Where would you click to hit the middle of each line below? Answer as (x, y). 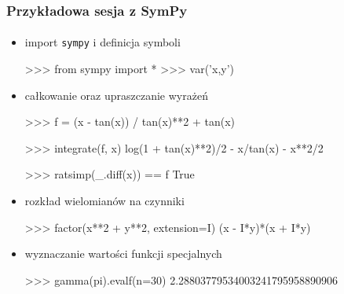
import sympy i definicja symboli (102, 42)
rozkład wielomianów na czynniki (104, 201)
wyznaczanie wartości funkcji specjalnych (123, 254)
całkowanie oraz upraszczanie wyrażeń (116, 95)
